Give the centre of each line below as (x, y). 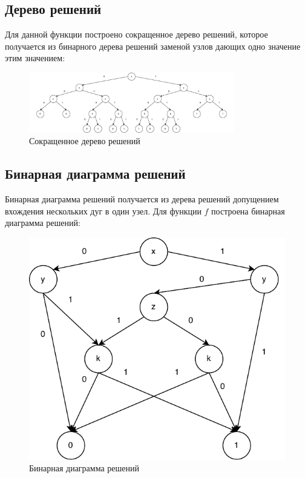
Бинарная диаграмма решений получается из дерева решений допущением (142, 199)
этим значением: (35, 58)
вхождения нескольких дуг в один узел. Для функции (103, 211)
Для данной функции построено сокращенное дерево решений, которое (136, 34)
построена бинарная (248, 211)
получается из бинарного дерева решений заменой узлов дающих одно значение (153, 46)
